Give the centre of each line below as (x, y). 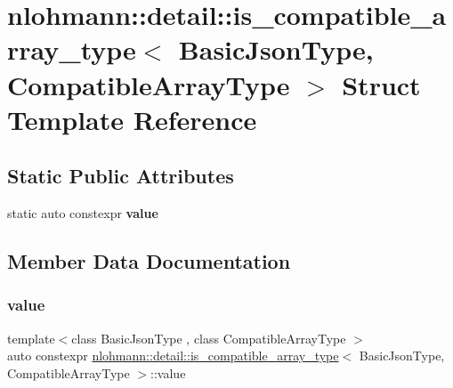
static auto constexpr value (83, 213)
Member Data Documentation (149, 261)
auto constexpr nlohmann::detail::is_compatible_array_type (173, 356)
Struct (381, 84)
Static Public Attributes (121, 176)
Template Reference (132, 119)
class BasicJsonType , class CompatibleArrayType (209, 338)
